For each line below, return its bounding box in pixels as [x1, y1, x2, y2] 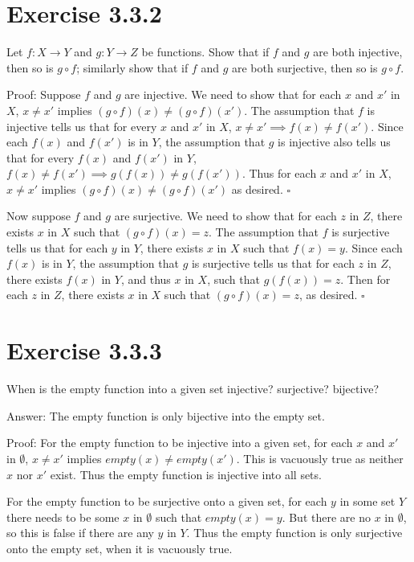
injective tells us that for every [6, 117, 157, 134]
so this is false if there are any [6, 524, 154, 541]
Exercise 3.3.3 [6, 334, 162, 367]
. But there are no [282, 508, 371, 525]
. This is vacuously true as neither [236, 449, 404, 466]
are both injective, [313, 43, 403, 60]
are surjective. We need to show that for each [114, 207, 337, 224]
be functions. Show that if [141, 43, 270, 60]
